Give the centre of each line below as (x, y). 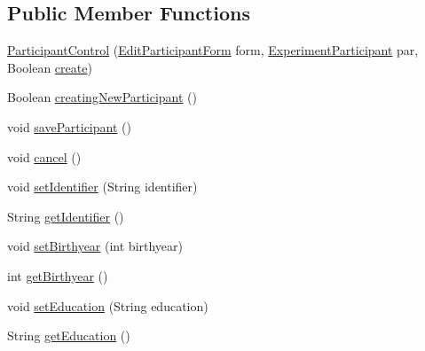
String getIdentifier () (66, 216)
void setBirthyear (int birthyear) (95, 246)
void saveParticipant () (69, 126)
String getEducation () (69, 335)
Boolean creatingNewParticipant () (102, 97)
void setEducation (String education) (108, 305)
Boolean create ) (50, 67)
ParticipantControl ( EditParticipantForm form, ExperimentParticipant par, (213, 50)
